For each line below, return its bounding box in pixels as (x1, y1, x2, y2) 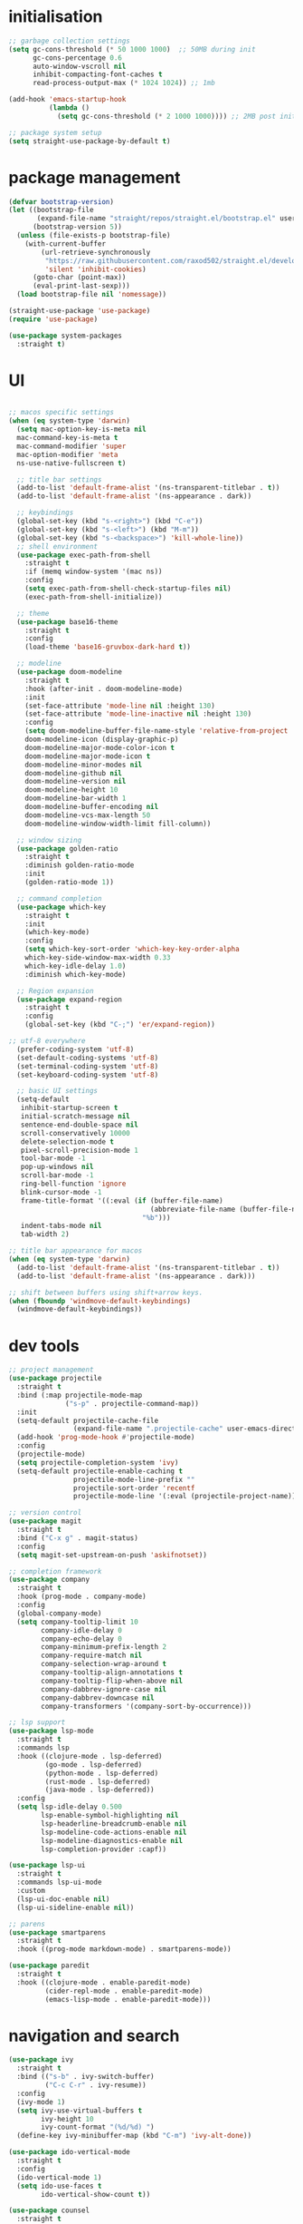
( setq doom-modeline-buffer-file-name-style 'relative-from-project (24, 727, 289, 736)
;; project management (8, 1365, 94, 1375)
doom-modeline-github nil (24, 768, 123, 777)
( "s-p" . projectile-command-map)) (65, 1399, 200, 1408)
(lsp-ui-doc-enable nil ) (16, 1894, 110, 1904)
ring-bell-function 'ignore (20, 1179, 127, 1189)
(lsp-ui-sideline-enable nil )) (16, 1903, 135, 1912)
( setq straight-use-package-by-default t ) (8, 136, 171, 146)
